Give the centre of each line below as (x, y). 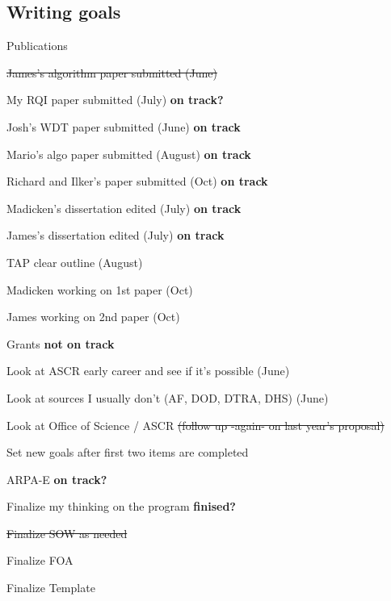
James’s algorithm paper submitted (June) (112, 72)
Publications (37, 46)
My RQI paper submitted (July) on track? (115, 100)
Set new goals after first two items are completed (128, 452)
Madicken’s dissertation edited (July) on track (124, 208)
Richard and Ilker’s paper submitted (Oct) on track (137, 181)
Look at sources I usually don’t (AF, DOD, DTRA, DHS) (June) (168, 397)
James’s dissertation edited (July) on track (116, 235)
